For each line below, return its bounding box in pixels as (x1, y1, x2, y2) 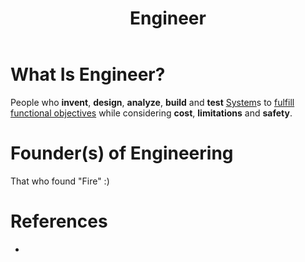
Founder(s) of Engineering (10, 142, 234, 165)
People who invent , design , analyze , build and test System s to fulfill (10, 96, 295, 108)
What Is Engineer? (10, 63, 166, 86)
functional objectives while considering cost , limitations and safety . (10, 107, 293, 119)
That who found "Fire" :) (10, 175, 110, 187)
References (10, 210, 108, 233)
